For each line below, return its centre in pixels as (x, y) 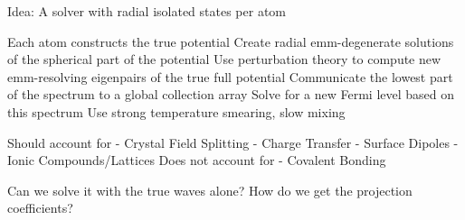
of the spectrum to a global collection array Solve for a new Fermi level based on (231, 94)
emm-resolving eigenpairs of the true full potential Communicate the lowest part (230, 76)
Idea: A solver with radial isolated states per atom (147, 11)
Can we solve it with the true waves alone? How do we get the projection (210, 190)
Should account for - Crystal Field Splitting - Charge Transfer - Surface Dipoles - (233, 142)
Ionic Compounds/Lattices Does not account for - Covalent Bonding (197, 160)
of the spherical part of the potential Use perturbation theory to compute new (224, 59)
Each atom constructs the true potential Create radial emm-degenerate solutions (231, 41)
